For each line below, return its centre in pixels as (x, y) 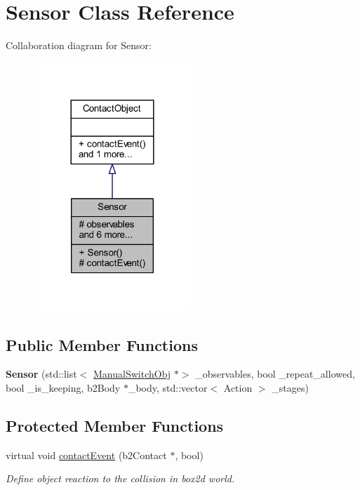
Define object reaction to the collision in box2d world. (120, 478)
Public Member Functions (102, 344)
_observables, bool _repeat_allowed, (275, 374)
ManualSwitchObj (132, 374)
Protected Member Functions (115, 425)
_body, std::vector (168, 388)
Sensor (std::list (41, 374)
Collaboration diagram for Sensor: (79, 45)
